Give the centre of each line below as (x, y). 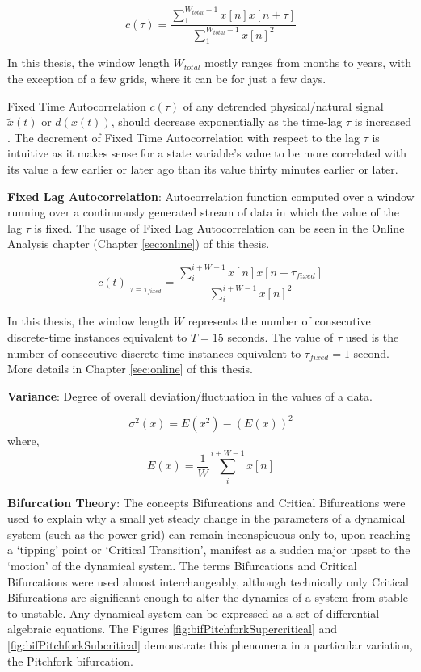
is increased (383, 122)
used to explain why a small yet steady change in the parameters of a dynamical (206, 518)
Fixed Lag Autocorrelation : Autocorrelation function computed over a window (211, 196)
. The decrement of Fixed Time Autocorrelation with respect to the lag (183, 137)
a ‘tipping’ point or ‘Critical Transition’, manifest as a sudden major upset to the (209, 550)
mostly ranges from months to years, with (308, 63)
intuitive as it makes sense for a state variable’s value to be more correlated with (207, 153)
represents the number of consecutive (279, 321)
